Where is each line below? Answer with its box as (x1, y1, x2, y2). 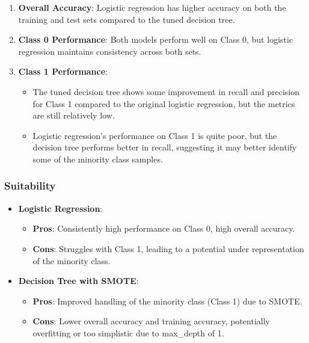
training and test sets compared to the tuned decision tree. (18, 13, 235, 25)
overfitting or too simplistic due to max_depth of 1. (32, 326, 224, 339)
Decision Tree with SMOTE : (18, 274, 139, 287)
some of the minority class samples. (32, 152, 163, 165)
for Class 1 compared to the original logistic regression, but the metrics (32, 97, 295, 110)
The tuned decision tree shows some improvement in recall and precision (32, 85, 300, 97)
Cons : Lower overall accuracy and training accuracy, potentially (32, 315, 270, 327)
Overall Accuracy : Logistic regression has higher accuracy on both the (18, 1, 286, 13)
